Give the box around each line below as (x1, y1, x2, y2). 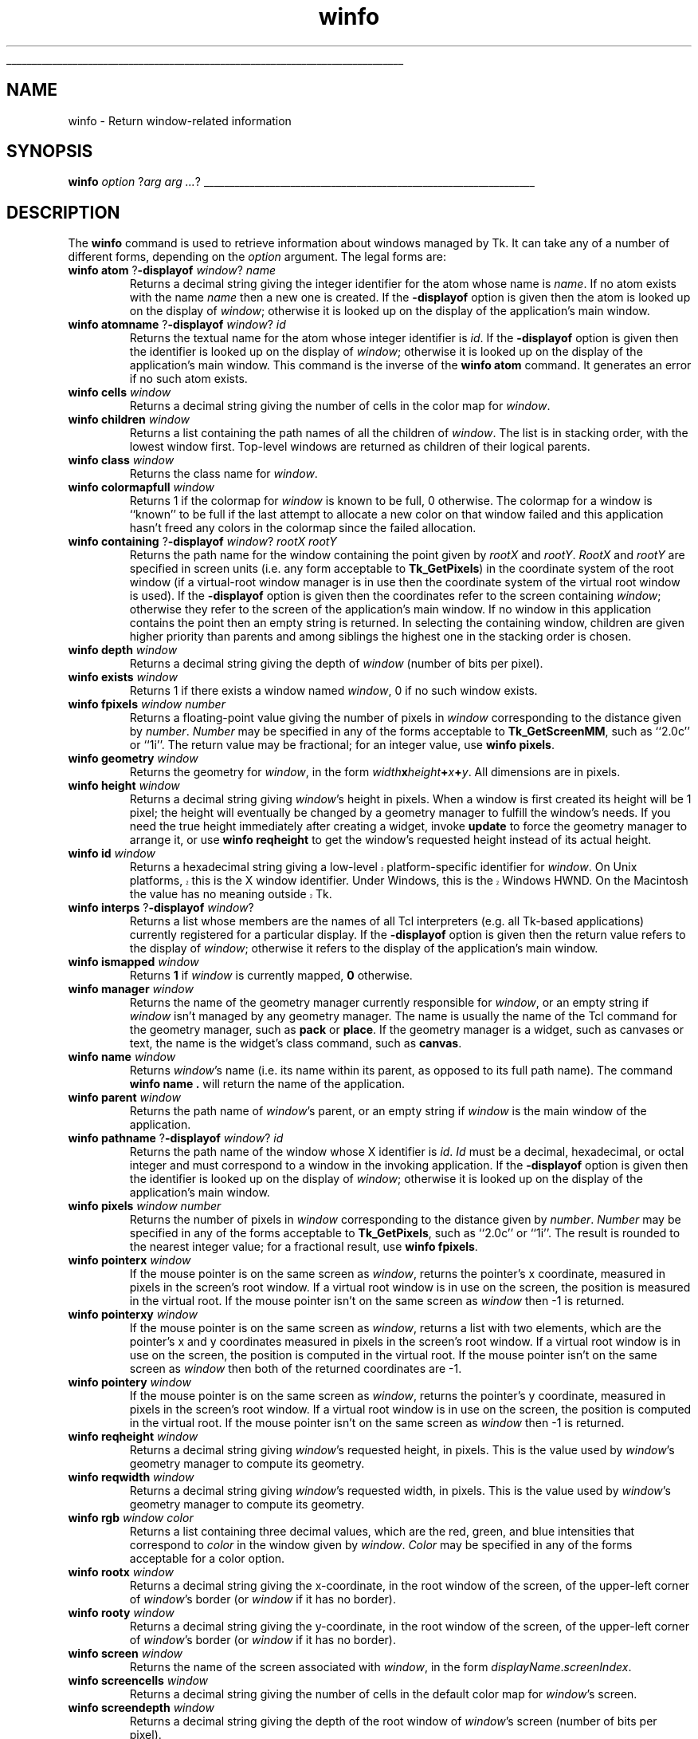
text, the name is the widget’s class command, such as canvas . (129, 1036, 462, 1051)
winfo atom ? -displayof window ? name (68, 263, 276, 278)
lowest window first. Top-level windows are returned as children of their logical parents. (129, 440, 590, 454)
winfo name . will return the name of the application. (129, 1077, 405, 1091)
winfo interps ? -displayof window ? (68, 901, 254, 915)
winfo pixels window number (68, 1199, 222, 1213)
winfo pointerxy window (68, 1307, 198, 1322)
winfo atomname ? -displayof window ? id (68, 317, 286, 332)
